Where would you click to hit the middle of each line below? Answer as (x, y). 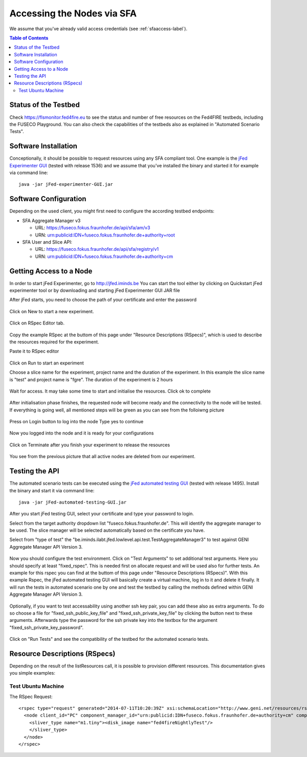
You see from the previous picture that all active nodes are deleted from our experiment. (102, 457)
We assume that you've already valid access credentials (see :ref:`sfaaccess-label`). (98, 29)
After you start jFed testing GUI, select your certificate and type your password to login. (102, 514)
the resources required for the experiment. (54, 342)
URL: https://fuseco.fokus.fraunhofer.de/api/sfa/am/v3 (93, 228)
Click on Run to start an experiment (47, 363)
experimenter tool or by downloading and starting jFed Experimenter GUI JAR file (95, 290)
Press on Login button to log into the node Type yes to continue (76, 422)
